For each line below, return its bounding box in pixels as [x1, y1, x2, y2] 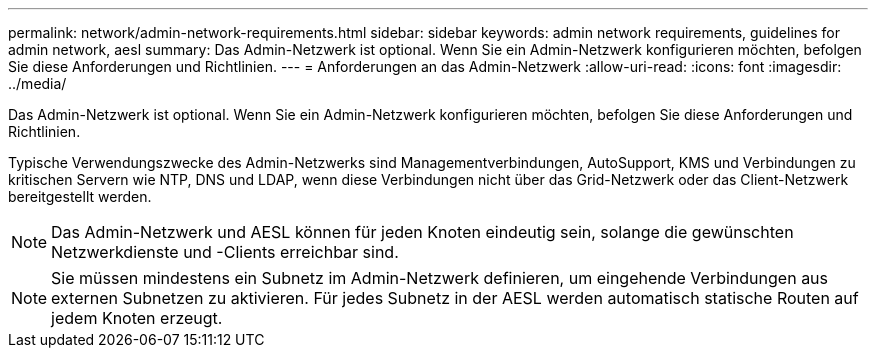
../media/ [8, 75, 67, 92]
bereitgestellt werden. [8, 188, 152, 205]
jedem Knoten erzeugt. [51, 308, 223, 328]
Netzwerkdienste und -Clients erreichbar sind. [51, 242, 399, 262]
